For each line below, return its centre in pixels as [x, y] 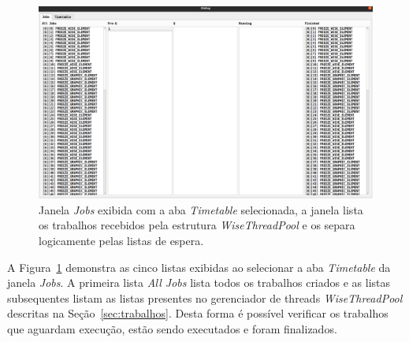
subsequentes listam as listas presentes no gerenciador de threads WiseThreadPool [205, 297]
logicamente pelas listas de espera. [121, 241]
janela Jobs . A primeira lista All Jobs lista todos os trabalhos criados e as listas [199, 283]
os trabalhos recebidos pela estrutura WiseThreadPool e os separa [197, 225]
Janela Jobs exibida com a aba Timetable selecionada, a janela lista [201, 209]
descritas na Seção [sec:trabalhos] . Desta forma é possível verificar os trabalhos [198, 313]
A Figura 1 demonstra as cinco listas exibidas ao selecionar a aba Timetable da [199, 267]
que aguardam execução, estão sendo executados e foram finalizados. [172, 329]
